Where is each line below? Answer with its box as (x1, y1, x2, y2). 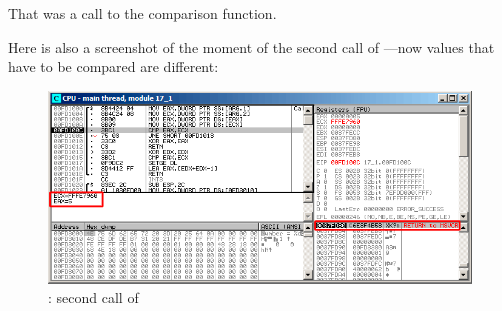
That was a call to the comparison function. (8, 3, 277, 23)
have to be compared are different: (8, 56, 219, 77)
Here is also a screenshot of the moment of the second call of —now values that (8, 36, 495, 57)
